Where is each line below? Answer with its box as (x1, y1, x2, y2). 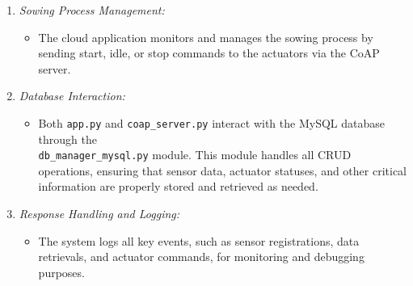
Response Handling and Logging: (19, 205, 180, 222)
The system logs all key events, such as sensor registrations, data (38, 232, 360, 249)
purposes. (38, 263, 85, 280)
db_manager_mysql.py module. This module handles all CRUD (38, 146, 352, 163)
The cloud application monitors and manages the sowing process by (38, 28, 373, 45)
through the (38, 130, 97, 147)
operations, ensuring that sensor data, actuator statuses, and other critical (38, 162, 407, 179)
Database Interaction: (19, 87, 125, 104)
